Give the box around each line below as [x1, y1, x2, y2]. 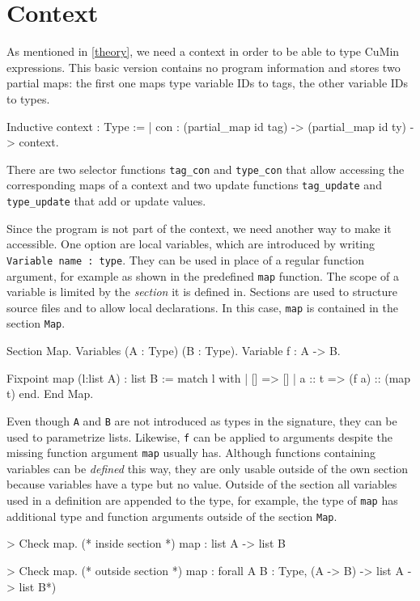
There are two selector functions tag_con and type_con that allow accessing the [6, 160, 405, 177]
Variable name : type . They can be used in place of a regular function [6, 251, 365, 268]
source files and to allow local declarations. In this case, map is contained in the [6, 298, 399, 315]
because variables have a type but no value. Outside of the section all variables [6, 476, 397, 493]
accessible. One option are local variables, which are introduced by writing [6, 235, 375, 252]
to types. [6, 90, 50, 107]
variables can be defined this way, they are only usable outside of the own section [6, 459, 409, 476]
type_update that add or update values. [6, 193, 206, 209]
